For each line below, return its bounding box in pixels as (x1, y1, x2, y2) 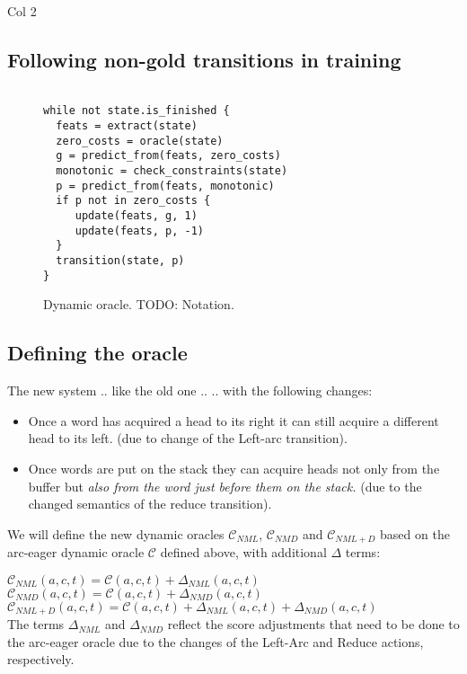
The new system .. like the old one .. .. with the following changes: (7, 381, 373, 400)
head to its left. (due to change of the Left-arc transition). (28, 429, 348, 448)
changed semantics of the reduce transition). (28, 494, 272, 513)
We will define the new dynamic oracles (7, 524, 225, 543)
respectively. (7, 650, 75, 669)
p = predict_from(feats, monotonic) (56, 179, 275, 192)
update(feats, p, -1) (75, 224, 204, 237)
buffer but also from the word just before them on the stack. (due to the (28, 476, 422, 495)
